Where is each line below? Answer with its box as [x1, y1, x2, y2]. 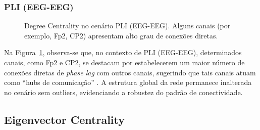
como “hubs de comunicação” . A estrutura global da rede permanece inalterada [4, 77, 252, 88]
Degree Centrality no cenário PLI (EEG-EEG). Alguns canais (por [24, 20, 231, 31]
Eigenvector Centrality [4, 111, 125, 127]
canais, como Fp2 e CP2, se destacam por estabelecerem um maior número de [4, 57, 245, 67]
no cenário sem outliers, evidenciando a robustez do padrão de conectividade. [4, 86, 243, 97]
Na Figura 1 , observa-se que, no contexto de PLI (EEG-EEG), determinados [4, 47, 242, 58]
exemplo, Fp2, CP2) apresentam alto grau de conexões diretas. [24, 30, 218, 40]
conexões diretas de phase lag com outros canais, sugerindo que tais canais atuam [4, 67, 256, 77]
